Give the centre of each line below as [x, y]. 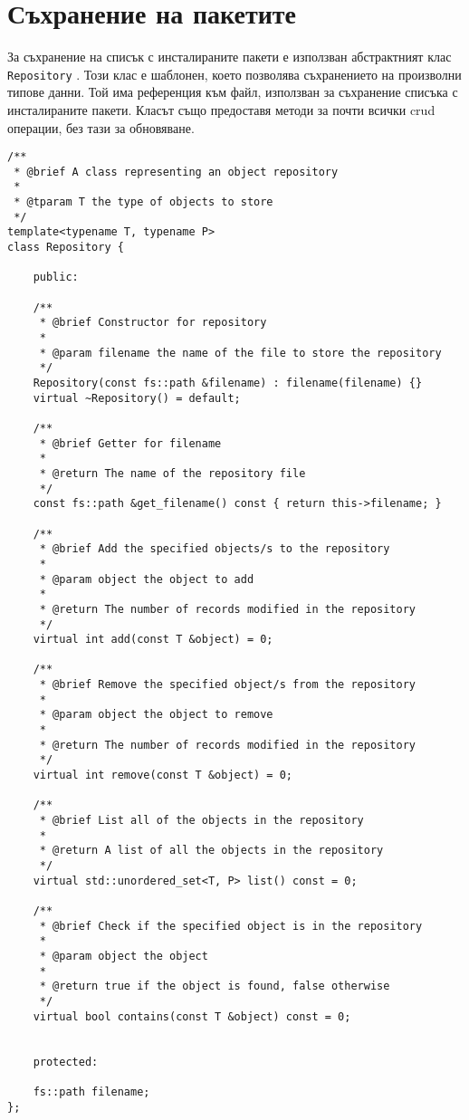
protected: [66, 1062]
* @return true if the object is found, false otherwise [215, 986]
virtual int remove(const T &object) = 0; [163, 775]
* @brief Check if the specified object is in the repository [231, 926]
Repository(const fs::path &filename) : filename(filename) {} [228, 383]
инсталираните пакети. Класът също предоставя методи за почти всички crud [221, 109]
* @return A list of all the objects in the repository [211, 851]
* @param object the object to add [147, 579]
